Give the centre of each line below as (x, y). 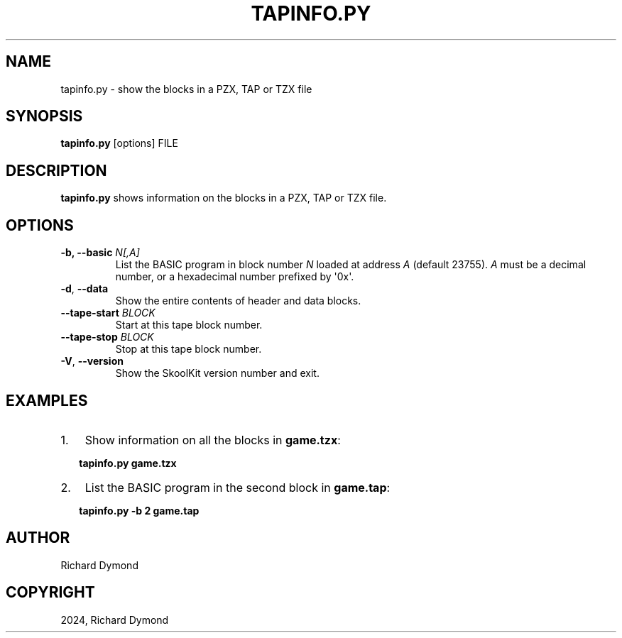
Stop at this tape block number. (189, 349)
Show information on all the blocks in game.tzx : (213, 440)
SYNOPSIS (44, 116)
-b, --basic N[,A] (100, 253)
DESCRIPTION (56, 170)
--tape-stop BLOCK (107, 337)
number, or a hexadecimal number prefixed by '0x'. (235, 277)
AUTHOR (38, 538)
